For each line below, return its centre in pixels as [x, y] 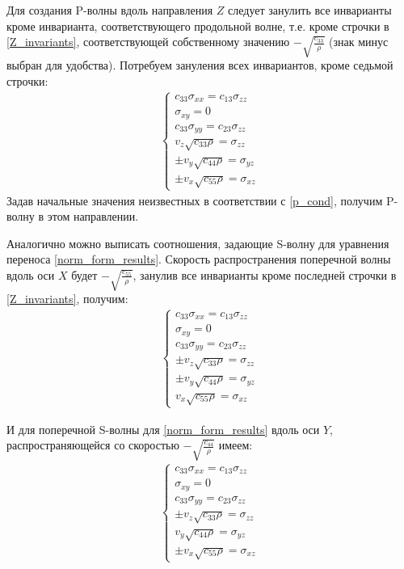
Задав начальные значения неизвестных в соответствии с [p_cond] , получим [195, 200]
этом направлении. [93, 216]
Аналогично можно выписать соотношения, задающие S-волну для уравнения [198, 243]
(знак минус [359, 42]
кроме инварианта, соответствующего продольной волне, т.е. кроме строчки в [198, 25]
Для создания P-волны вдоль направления [110, 10]
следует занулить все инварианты [310, 10]
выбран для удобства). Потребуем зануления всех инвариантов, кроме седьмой [200, 65]
